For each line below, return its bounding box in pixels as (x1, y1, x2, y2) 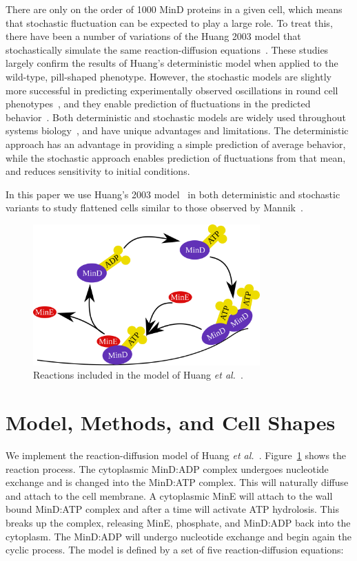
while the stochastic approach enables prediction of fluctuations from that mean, (6, 150, 346, 165)
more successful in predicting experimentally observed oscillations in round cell (6, 83, 338, 97)
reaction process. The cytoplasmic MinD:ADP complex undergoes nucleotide (6, 461, 329, 476)
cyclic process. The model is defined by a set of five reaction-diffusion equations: (6, 542, 344, 557)
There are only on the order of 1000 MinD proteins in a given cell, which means (6, 2, 343, 16)
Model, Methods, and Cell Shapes (6, 408, 336, 436)
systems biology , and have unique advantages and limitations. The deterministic (6, 123, 349, 138)
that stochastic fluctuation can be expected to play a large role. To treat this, (6, 15, 333, 30)
